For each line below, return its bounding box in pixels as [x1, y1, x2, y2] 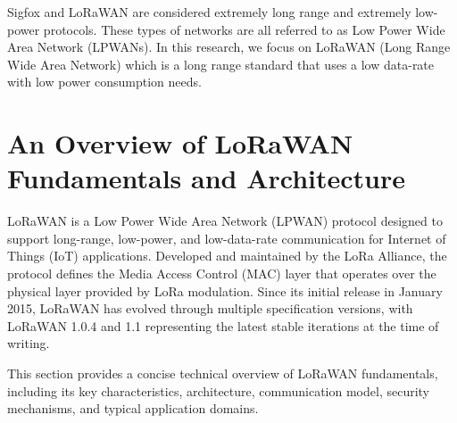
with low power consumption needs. [7, 72, 202, 91]
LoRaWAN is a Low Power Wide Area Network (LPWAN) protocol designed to [7, 211, 443, 230]
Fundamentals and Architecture [7, 160, 406, 196]
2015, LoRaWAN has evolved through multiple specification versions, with [7, 299, 413, 318]
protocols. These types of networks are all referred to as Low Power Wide [43, 20, 445, 38]
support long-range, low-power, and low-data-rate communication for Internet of [7, 228, 446, 247]
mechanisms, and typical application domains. [7, 399, 259, 418]
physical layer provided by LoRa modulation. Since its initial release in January [7, 281, 443, 300]
